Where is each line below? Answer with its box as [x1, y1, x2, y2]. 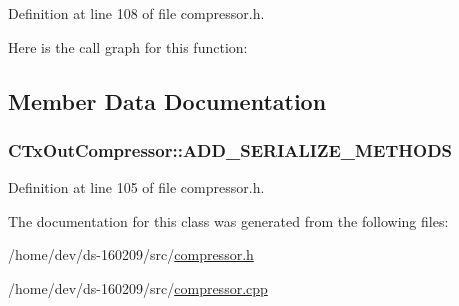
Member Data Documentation [8, 85, 327, 116]
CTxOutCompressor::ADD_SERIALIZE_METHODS [8, 137, 453, 162]
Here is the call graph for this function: [8, 36, 248, 57]
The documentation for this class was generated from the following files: [8, 210, 449, 231]
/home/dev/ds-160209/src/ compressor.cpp [8, 277, 268, 298]
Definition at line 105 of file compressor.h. [8, 177, 265, 198]
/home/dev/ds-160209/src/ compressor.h [8, 244, 254, 265]
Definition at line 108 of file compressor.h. [8, 3, 265, 23]
